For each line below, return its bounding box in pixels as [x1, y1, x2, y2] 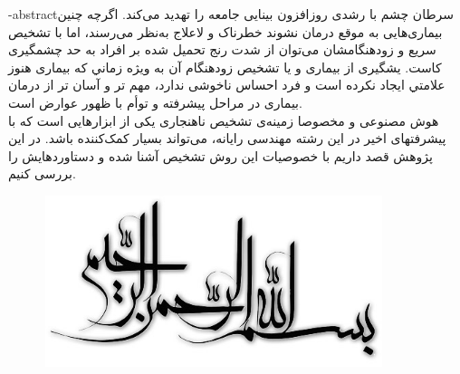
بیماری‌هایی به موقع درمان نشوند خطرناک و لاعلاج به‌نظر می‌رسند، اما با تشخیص [8, 22, 443, 41]
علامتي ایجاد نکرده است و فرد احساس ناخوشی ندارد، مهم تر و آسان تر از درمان [8, 75, 446, 94]
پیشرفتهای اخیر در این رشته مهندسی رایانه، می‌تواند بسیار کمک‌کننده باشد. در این [8, 129, 446, 148]
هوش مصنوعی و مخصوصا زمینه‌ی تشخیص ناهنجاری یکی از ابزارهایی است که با [8, 110, 439, 129]
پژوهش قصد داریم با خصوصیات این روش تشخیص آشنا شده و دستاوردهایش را [8, 146, 433, 165]
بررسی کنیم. [8, 164, 76, 183]
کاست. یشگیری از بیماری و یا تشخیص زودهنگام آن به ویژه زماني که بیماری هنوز [8, 57, 442, 76]
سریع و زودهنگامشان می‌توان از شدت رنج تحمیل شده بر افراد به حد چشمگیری [8, 40, 436, 59]
